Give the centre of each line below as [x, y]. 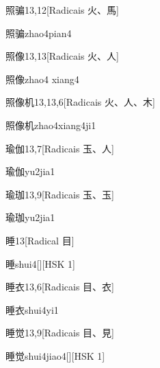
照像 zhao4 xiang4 [42, 79]
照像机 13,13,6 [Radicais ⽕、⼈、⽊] [80, 102]
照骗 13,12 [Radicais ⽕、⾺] [62, 10]
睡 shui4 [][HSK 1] [40, 263]
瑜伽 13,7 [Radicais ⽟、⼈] [60, 148]
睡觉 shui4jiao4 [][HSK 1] [55, 355]
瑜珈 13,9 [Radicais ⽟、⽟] [60, 194]
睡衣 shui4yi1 [32, 309]
